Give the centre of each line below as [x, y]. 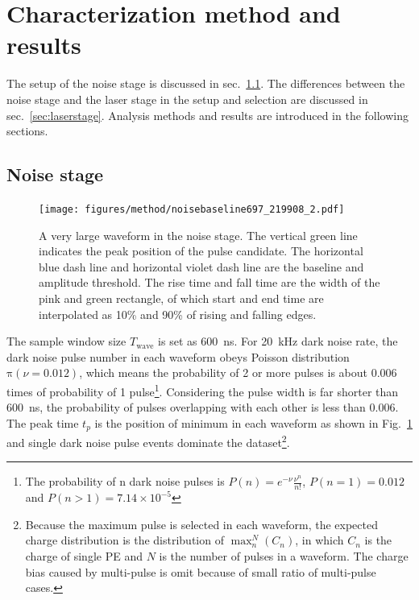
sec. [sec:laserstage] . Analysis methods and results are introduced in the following [208, 115]
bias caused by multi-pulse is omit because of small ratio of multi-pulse [201, 571]
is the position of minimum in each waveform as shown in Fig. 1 [253, 422]
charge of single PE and [84, 556]
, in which [319, 540]
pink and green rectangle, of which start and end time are [181, 298]
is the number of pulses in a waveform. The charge [284, 556]
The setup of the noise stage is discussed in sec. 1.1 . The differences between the [206, 83]
